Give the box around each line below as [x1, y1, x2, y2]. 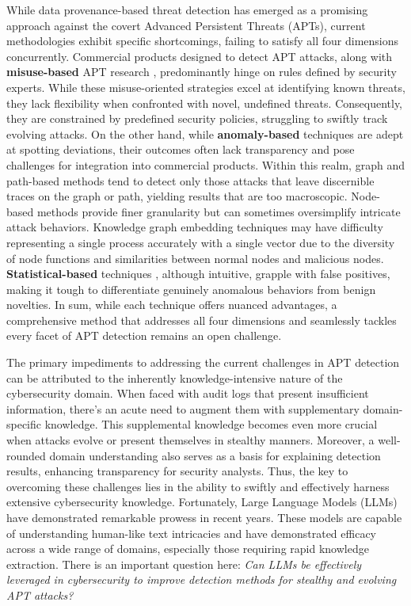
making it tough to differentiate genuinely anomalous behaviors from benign [6, 280, 376, 297]
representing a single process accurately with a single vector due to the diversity [6, 234, 395, 250]
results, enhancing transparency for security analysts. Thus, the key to [6, 463, 348, 479]
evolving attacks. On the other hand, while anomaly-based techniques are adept [6, 125, 404, 142]
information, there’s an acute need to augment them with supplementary [6, 400, 360, 417]
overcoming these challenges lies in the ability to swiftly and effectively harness [6, 478, 390, 494]
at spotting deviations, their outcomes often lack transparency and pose [6, 141, 355, 158]
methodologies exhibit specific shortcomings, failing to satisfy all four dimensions [6, 32, 398, 49]
